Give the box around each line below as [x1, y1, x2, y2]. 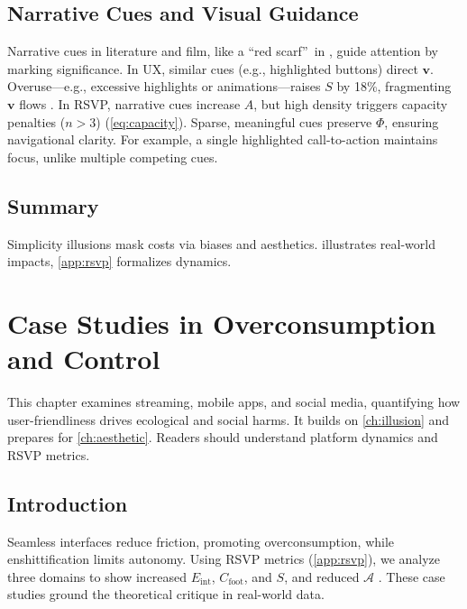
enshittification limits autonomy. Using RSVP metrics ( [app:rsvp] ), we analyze [7, 549, 441, 568]
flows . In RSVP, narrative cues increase [19, 94, 241, 113]
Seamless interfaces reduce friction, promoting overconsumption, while [7, 531, 395, 550]
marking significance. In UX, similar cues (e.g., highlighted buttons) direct [7, 59, 418, 78]
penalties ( [7, 112, 66, 131]
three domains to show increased [7, 567, 188, 586]
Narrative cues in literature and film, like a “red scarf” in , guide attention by [7, 42, 438, 60]
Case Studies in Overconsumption [7, 304, 436, 341]
